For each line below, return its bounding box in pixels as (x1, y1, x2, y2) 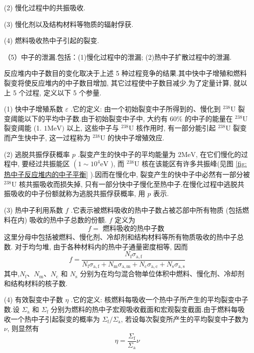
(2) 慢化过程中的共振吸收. (4, 2, 86, 12)
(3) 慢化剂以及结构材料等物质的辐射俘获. (4, 19, 134, 29)
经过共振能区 (28, 158, 70, 169)
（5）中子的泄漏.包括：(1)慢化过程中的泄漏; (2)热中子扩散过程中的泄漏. (4, 51, 232, 62)
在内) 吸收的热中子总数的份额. (10, 214, 107, 224)
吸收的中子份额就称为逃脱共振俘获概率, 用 (10, 188, 145, 199)
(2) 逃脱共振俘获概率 (4, 149, 70, 159)
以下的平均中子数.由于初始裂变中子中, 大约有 (24, 113, 168, 123)
